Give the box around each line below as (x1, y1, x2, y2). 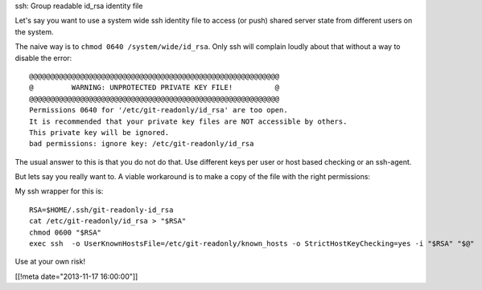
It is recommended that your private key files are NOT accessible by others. (29, 116, 348, 126)
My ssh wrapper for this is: (14, 186, 104, 196)
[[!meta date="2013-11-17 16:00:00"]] (14, 272, 138, 281)
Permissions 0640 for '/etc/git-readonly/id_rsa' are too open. (29, 105, 289, 115)
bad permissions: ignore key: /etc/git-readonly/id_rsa (29, 139, 254, 149)
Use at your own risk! (14, 257, 86, 267)
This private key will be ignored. (29, 128, 170, 137)
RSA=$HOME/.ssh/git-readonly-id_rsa (29, 205, 174, 214)
